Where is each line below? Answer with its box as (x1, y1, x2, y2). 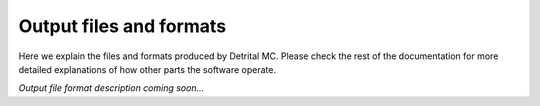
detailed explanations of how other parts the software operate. (18, 63, 277, 75)
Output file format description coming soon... (18, 82, 205, 94)
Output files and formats (18, 15, 227, 37)
